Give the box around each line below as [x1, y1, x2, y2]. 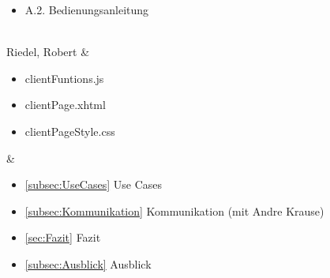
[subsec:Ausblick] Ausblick [24, 255, 152, 272]
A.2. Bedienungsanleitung [24, 2, 149, 17]
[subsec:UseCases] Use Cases [24, 176, 163, 193]
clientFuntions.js [24, 69, 104, 86]
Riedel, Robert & [6, 43, 90, 60]
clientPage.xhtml [24, 96, 106, 113]
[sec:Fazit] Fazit [24, 229, 101, 246]
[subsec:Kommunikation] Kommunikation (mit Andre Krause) [24, 202, 324, 219]
